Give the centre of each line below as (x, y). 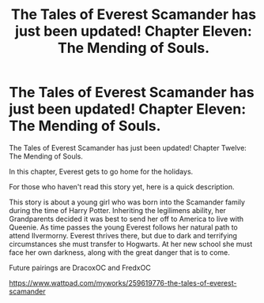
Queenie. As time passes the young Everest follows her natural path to (123, 227)
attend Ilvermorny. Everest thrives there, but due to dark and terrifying (123, 235)
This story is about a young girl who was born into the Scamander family (127, 202)
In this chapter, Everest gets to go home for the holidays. (101, 171)
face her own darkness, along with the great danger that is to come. (119, 252)
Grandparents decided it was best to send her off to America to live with (126, 219)
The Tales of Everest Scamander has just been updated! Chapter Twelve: (128, 148)
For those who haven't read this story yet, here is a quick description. (122, 186)
